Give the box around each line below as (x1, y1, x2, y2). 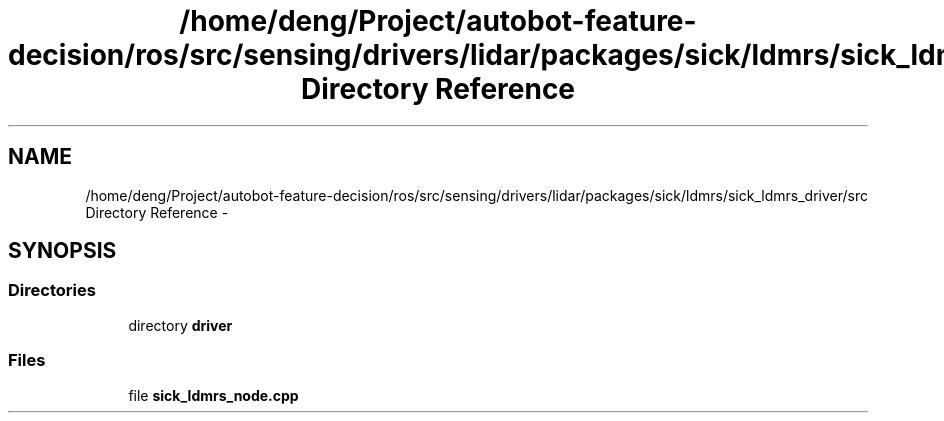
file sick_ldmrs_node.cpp (128, 386, 299, 404)
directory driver (128, 316, 233, 334)
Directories (8, 280, 96, 301)
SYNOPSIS (8, 238, 117, 264)
